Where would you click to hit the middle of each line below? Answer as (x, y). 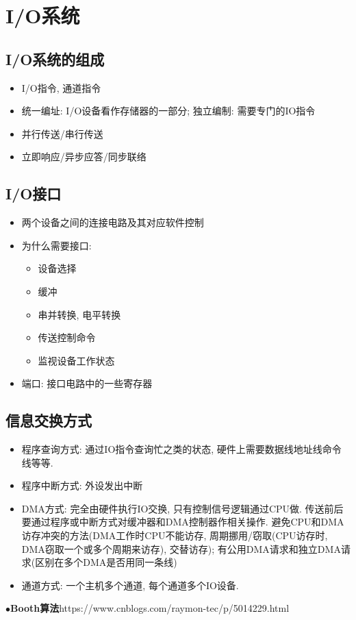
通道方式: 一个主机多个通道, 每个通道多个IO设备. (130, 585)
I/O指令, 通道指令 (61, 87)
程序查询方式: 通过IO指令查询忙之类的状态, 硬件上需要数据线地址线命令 (181, 449)
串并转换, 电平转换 (79, 314)
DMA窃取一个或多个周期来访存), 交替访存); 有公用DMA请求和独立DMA (181, 548)
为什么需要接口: (56, 245)
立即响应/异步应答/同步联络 (84, 157)
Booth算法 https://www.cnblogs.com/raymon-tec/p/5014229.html (150, 608)
